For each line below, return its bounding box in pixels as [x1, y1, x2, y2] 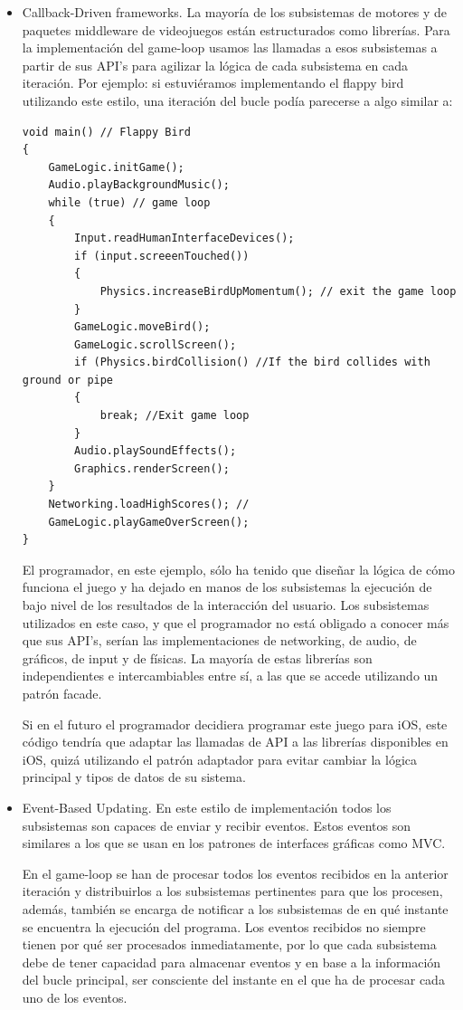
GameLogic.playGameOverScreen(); [48, 515, 250, 529]
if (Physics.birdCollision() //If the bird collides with [74, 356, 430, 369]
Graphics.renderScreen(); [74, 462, 230, 475]
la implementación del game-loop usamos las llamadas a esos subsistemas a [22, 38, 438, 57]
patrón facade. [22, 683, 102, 702]
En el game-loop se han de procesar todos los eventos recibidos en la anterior [22, 863, 449, 882]
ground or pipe [22, 373, 114, 386]
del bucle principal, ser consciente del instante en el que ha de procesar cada [22, 970, 445, 989]
